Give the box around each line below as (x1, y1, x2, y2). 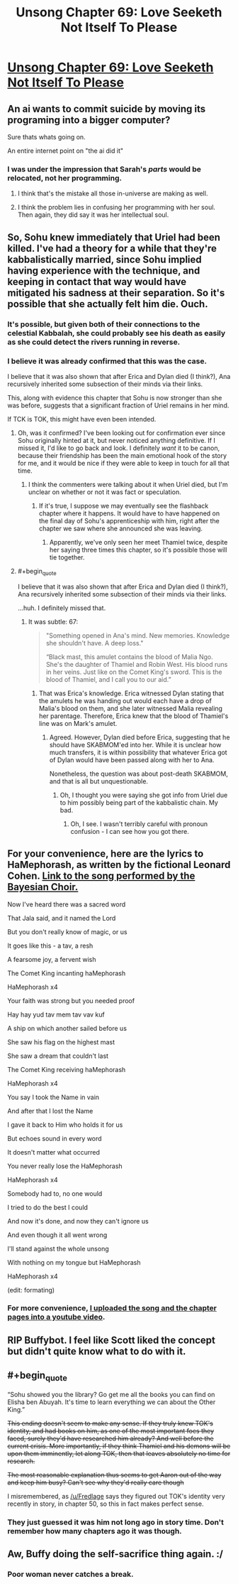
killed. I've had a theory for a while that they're (7, 242, 217, 255)
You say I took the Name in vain (7, 1093, 100, 1101)
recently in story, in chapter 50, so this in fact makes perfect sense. (7, 1499, 204, 1508)
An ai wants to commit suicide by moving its (7, 102, 206, 114)
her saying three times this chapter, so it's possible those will (49, 545, 227, 554)
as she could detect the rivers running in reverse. (7, 337, 181, 347)
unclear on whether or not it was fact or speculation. (28, 488, 182, 496)
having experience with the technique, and (7, 264, 200, 277)
